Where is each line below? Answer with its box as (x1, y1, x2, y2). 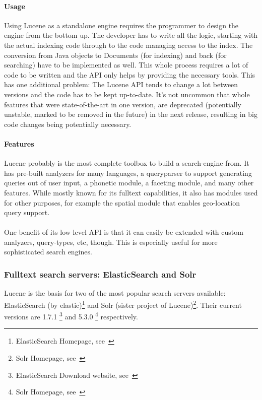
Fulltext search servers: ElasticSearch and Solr (4, 268, 196, 280)
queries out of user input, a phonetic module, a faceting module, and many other (4, 177, 254, 188)
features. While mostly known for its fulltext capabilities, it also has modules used (4, 187, 258, 197)
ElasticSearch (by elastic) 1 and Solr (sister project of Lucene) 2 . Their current (4, 298, 242, 310)
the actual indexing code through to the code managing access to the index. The (4, 39, 253, 50)
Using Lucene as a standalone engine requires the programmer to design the (4, 20, 239, 30)
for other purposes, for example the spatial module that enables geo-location (4, 197, 240, 208)
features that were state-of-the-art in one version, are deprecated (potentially (4, 99, 242, 109)
